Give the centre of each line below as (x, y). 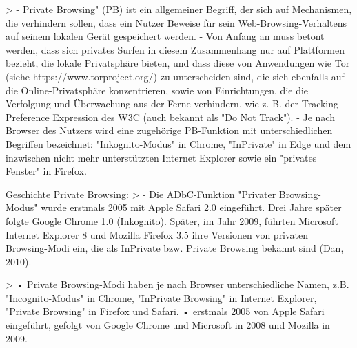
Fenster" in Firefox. (46, 171)
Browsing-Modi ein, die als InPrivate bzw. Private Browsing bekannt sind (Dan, (175, 248)
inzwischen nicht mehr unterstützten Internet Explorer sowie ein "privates (161, 157)
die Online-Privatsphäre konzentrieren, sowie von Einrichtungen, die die (157, 90)
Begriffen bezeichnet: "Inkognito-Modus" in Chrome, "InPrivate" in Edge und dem (178, 143)
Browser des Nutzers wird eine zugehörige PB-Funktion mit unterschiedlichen (169, 130)
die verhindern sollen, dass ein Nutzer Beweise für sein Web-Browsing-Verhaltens (176, 22)
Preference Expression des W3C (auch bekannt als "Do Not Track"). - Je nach (170, 117)
